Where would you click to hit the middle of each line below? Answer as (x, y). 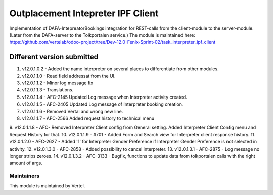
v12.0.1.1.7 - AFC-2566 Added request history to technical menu (88, 118)
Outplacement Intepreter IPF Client (84, 13)
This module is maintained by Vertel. (47, 186)
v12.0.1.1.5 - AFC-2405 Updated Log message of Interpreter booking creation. (103, 104)
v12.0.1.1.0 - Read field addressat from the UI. (69, 76)
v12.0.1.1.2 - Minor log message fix (58, 83)
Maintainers (25, 176)
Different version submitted (54, 57)
